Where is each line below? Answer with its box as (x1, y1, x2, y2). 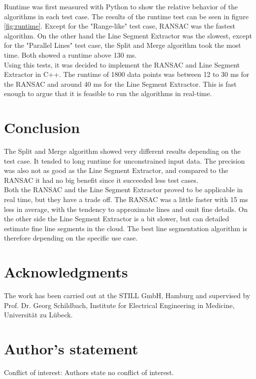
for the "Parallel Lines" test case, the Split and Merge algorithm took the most (4, 40, 241, 50)
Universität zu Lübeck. (4, 310, 73, 320)
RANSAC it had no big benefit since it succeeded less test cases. (4, 174, 198, 185)
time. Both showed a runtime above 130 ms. (4, 49, 137, 60)
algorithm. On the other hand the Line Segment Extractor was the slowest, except (4, 30, 252, 40)
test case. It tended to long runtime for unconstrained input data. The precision (4, 155, 245, 166)
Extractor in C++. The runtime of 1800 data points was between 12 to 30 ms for (4, 69, 250, 79)
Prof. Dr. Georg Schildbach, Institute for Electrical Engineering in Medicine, (4, 300, 235, 310)
